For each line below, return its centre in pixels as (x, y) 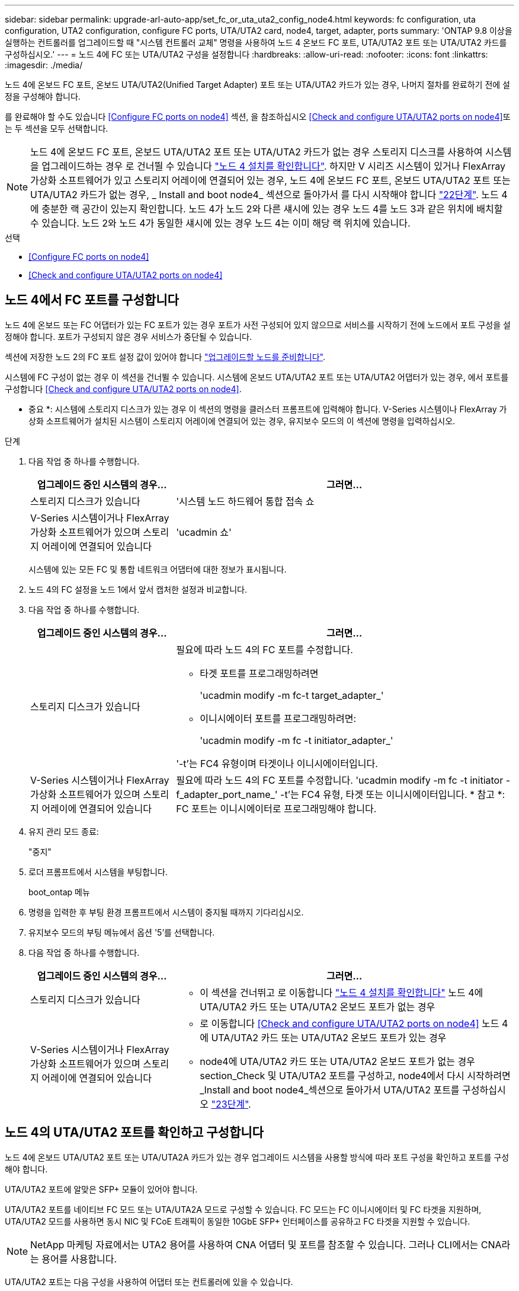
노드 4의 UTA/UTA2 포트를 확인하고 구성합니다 (134, 1133)
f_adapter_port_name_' (227, 794)
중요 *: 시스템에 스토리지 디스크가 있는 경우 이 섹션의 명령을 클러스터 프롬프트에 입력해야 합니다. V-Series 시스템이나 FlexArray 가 (268, 409)
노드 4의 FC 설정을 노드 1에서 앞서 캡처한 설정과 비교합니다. (138, 589)
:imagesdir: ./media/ (44, 65)
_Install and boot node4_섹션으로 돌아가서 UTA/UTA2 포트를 (330, 1090)
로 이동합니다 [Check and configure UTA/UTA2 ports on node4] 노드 (350, 1023)
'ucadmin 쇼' (204, 532)
